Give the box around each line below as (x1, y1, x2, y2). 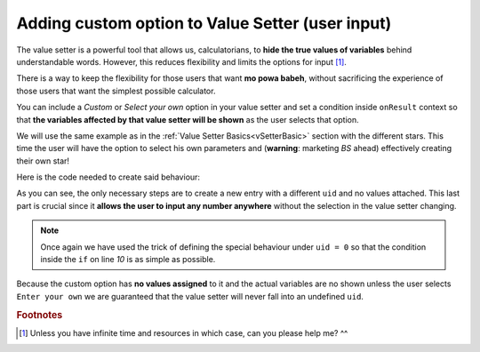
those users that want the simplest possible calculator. (16, 85, 216, 96)
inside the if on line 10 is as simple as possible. (40, 254, 216, 265)
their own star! (16, 156, 70, 166)
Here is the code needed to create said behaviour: (16, 172, 200, 182)
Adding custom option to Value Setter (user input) (16, 13, 392, 33)
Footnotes (16, 308, 63, 321)
